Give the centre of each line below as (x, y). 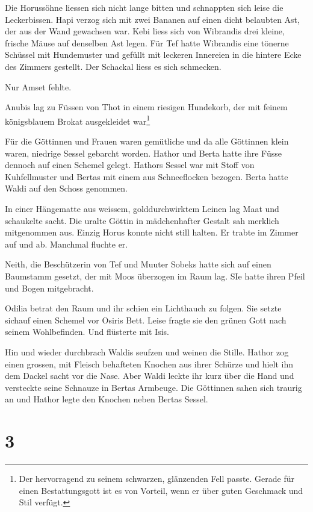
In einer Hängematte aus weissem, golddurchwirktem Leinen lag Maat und (142, 208)
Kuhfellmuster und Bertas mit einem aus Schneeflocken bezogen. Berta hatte (147, 176)
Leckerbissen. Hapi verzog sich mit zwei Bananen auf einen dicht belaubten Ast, (152, 19)
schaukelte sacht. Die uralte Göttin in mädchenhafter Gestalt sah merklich (142, 220)
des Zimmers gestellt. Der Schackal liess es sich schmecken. (113, 66)
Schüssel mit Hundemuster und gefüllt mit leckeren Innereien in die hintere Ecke (153, 55)
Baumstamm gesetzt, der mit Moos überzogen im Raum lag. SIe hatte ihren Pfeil (155, 276)
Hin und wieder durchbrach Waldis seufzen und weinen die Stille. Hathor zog (147, 351)
